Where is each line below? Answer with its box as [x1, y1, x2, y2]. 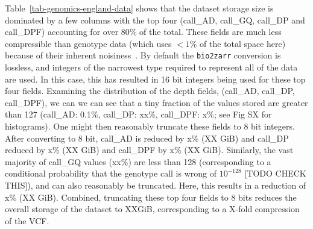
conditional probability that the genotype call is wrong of [5, 167, 217, 180]
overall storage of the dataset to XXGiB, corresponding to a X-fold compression [5, 202, 300, 215]
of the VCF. [5, 214, 49, 227]
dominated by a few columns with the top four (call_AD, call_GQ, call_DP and [5, 13, 305, 26]
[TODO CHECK [244, 167, 306, 180]
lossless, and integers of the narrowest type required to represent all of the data [5, 61, 298, 74]
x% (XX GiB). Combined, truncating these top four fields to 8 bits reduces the [5, 190, 297, 203]
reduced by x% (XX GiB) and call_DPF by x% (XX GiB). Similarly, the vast [5, 143, 294, 156]
